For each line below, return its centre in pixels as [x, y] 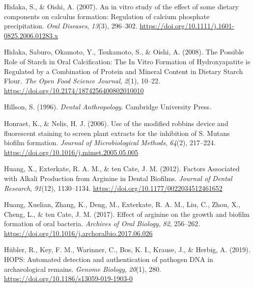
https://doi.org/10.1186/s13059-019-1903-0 [68, 278]
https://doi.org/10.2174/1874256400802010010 [74, 90]
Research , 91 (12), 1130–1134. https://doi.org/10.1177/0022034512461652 [113, 188]
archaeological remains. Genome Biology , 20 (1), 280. [83, 269]
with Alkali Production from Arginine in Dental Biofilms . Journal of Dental [118, 178]
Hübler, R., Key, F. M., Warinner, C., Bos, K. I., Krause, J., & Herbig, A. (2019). [127, 249]
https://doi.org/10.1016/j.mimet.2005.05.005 [71, 152]
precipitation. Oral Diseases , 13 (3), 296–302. [71, 26]
